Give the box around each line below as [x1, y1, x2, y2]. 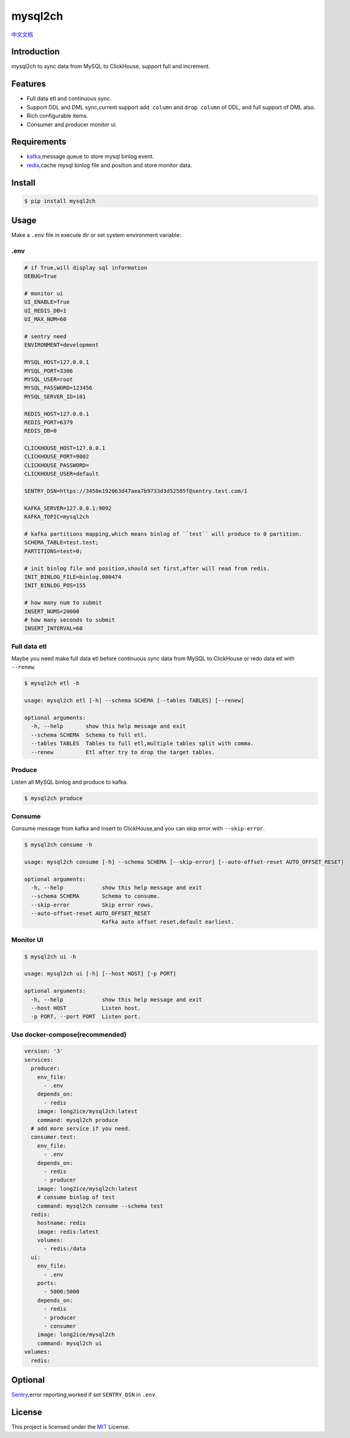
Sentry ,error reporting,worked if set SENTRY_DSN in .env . [11, 1391, 157, 1399]
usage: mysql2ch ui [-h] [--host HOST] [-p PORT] [24, 970, 177, 977]
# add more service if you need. [31, 1125, 131, 1132]
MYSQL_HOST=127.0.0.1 [24, 359, 89, 366]
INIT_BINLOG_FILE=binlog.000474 [24, 573, 122, 580]
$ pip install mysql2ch [24, 197, 96, 204]
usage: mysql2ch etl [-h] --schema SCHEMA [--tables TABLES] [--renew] [24, 697, 245, 704]
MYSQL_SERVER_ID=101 [24, 393, 86, 400]
